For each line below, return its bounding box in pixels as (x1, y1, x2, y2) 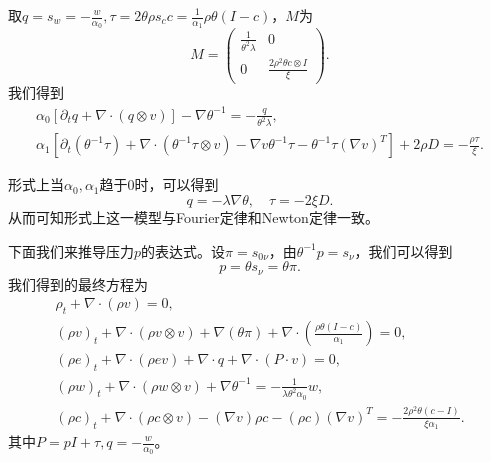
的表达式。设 (141, 240, 226, 261)
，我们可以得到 (354, 240, 453, 261)
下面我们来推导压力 (8, 240, 134, 261)
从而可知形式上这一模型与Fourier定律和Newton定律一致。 (8, 207, 379, 228)
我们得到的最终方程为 (8, 273, 148, 294)
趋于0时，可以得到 (99, 174, 219, 195)
